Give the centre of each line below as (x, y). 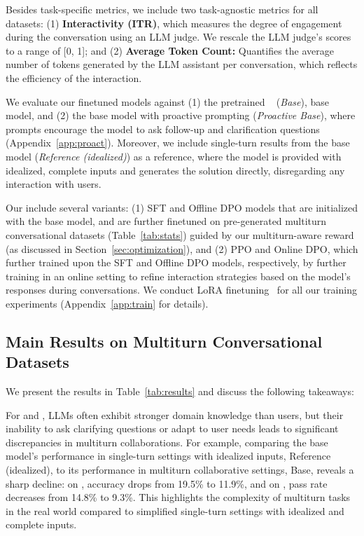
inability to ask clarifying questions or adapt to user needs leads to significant (172, 428)
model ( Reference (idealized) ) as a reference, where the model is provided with (174, 156)
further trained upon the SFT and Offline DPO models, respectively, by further (176, 262)
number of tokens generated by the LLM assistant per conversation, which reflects (182, 64)
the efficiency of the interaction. (74, 77)
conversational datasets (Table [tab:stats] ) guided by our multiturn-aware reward (180, 234)
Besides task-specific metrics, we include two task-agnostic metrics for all (162, 9)
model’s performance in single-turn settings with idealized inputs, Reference (168, 456)
